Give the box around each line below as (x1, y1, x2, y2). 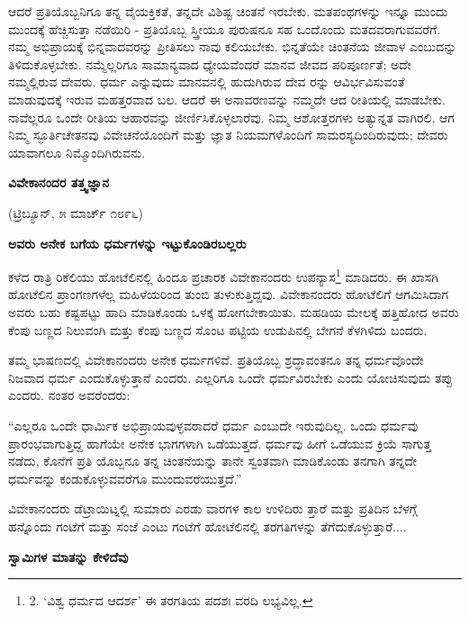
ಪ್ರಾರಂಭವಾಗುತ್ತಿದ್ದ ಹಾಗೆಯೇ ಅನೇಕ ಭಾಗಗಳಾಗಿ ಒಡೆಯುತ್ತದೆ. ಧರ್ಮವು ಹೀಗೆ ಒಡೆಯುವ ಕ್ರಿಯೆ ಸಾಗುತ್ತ (8, 433, 432, 452)
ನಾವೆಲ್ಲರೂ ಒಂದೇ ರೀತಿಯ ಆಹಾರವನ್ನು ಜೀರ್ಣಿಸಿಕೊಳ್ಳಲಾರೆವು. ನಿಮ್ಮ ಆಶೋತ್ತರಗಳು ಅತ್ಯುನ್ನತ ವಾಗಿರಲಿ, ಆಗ (8, 107, 455, 126)
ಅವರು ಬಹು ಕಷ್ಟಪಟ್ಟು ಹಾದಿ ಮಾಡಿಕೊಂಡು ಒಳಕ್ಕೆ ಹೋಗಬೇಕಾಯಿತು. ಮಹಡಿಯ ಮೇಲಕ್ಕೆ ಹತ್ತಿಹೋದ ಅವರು (8, 302, 459, 321)
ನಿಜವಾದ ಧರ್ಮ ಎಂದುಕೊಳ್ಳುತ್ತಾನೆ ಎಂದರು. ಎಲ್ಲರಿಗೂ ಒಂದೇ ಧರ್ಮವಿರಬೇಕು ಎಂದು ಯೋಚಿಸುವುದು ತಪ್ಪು (8, 367, 453, 386)
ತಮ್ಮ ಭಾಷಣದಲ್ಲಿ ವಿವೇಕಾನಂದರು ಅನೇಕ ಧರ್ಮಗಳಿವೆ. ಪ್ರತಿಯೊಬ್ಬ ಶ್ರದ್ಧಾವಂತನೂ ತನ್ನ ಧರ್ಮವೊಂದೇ (8, 350, 424, 369)
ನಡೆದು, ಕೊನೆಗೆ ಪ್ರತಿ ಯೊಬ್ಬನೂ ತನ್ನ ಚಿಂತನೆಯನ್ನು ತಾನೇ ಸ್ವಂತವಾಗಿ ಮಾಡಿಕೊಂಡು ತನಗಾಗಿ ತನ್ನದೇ (8, 451, 418, 470)
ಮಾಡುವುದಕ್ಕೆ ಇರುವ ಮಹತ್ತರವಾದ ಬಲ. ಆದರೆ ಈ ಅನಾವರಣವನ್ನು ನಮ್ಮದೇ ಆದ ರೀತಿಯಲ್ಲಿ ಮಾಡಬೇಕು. (8, 89, 446, 108)
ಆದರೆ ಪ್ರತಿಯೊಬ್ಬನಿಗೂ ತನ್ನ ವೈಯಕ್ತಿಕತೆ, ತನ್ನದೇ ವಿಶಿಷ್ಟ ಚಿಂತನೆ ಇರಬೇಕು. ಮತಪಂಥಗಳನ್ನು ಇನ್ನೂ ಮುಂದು (8, 2, 448, 20)
